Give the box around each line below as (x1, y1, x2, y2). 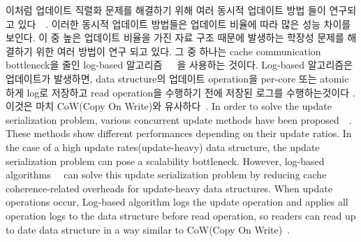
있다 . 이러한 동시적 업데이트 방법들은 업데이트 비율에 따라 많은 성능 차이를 (17, 16, 351, 31)
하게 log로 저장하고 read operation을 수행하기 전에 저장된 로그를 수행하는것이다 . (6, 85, 355, 99)
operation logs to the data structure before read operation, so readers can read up (6, 208, 356, 222)
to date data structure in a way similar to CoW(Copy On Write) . (6, 222, 290, 236)
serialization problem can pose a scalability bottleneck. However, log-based (6, 153, 325, 168)
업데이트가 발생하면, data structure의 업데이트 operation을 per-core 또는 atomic (6, 71, 349, 85)
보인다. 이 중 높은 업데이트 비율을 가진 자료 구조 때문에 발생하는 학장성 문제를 (6, 30, 344, 45)
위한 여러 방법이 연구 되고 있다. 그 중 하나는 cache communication (36, 43, 321, 58)
